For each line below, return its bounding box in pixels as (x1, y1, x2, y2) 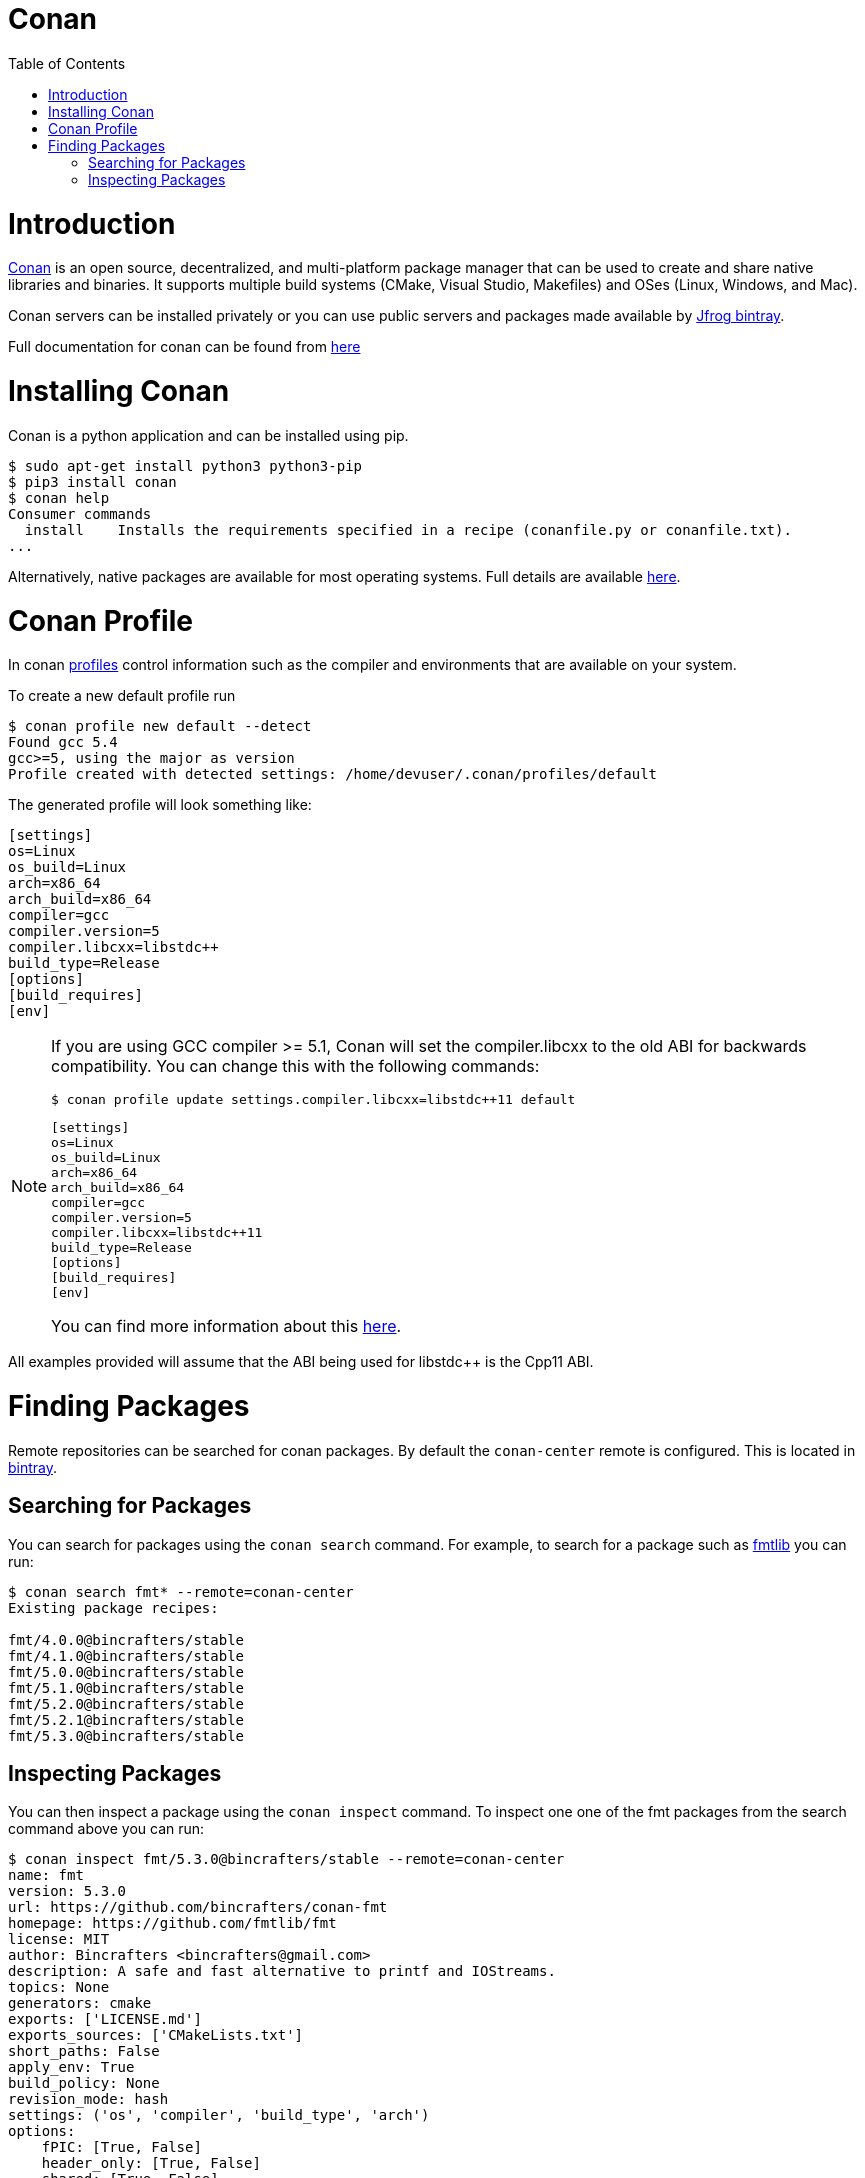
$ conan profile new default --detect (8, 718, 312, 735)
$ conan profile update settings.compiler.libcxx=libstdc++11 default (51, 1092, 576, 1108)
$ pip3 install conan (8, 473, 177, 490)
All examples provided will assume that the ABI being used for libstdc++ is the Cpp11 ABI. (8, 1353, 594, 1371)
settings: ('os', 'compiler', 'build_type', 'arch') (8, 2107, 430, 2124)
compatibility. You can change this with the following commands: (51, 1056, 540, 1077)
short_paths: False (8, 2043, 160, 2060)
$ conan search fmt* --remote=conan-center (8, 1583, 354, 1600)
